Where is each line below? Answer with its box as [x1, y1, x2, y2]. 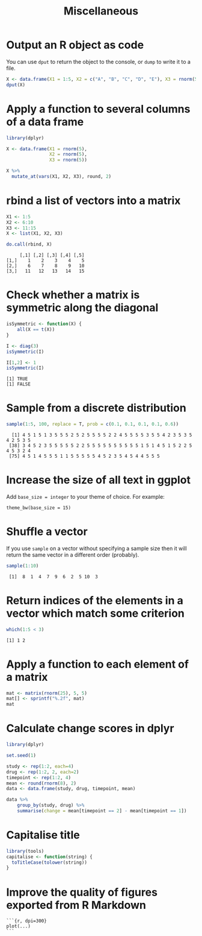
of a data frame [6, 115, 84, 128]
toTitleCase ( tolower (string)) [11, 859, 87, 865]
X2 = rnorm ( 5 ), [49, 151, 87, 157]
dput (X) [6, 81, 26, 88]
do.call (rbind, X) [6, 241, 52, 248]
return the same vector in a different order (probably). [6, 551, 139, 558]
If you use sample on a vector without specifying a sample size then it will [6, 545, 188, 552]
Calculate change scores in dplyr [6, 722, 174, 735]
